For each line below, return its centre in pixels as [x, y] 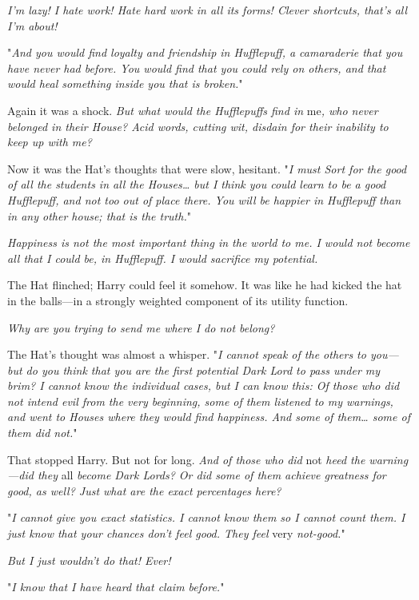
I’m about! [32, 25]
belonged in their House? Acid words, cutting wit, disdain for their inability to [198, 126]
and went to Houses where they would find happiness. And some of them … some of [209, 417]
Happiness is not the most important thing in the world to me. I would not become [209, 242]
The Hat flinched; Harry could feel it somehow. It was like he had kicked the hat [205, 285]
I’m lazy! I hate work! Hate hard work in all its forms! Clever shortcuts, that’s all [208, 10]
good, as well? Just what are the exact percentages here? [144, 490]
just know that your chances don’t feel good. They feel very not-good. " [176, 533]
